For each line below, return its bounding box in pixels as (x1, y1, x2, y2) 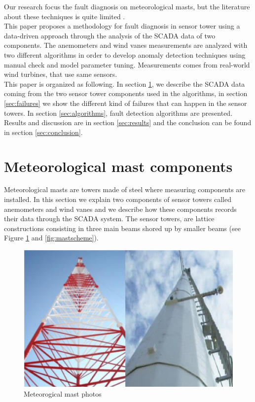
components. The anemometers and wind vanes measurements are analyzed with (4, 40, 248, 50)
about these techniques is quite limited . (4, 11, 125, 21)
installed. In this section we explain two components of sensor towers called (4, 194, 232, 204)
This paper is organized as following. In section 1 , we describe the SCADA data (4, 78, 245, 89)
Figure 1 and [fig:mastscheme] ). (4, 233, 99, 243)
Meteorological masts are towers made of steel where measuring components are (4, 184, 246, 195)
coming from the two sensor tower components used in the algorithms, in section (4, 88, 248, 99)
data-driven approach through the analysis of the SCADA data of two (4, 30, 216, 40)
